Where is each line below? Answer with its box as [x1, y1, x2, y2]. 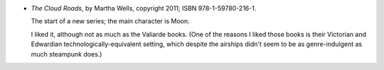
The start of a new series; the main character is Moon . [31, 17, 190, 25]
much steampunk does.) [31, 49, 102, 58]
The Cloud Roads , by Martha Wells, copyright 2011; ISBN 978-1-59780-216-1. [31, 4, 257, 12]
